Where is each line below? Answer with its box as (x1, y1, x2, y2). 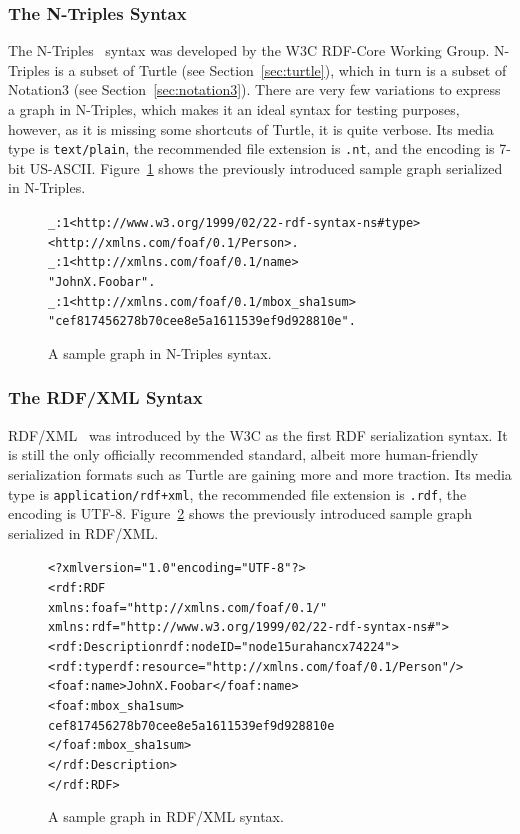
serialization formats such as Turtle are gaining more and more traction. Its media (8, 463, 512, 484)
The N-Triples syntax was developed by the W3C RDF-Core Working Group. (8, 40, 490, 61)
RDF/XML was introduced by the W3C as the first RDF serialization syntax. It (8, 424, 508, 445)
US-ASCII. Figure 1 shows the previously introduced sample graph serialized (29, 157, 503, 178)
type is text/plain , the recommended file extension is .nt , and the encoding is (8, 138, 495, 159)
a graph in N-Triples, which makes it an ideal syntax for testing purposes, (8, 99, 460, 119)
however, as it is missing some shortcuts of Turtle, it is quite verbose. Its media (8, 118, 494, 139)
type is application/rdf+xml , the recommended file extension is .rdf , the (8, 483, 467, 504)
